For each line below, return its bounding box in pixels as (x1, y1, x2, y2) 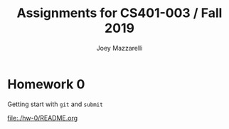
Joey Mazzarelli (96, 43, 143, 52)
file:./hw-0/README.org (7, 113, 78, 122)
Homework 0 (7, 76, 85, 92)
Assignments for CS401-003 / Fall (16, 5, 223, 21)
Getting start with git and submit (7, 100, 103, 108)
